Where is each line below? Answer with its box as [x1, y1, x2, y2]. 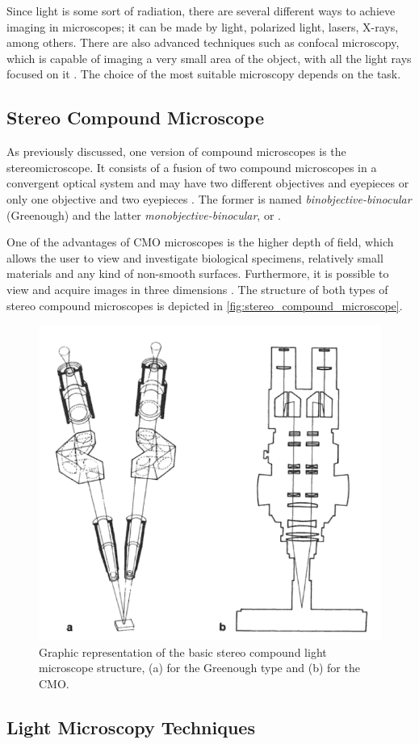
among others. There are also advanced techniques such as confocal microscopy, [6, 34, 400, 51]
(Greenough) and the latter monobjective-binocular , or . [6, 206, 281, 223]
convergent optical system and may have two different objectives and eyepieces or [6, 174, 409, 191]
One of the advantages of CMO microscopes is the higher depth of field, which [6, 233, 394, 250]
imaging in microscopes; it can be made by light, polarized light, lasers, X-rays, [6, 18, 399, 35]
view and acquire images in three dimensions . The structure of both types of [6, 280, 388, 297]
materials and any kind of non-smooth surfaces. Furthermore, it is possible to [6, 265, 389, 282]
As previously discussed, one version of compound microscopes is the [6, 143, 346, 160]
